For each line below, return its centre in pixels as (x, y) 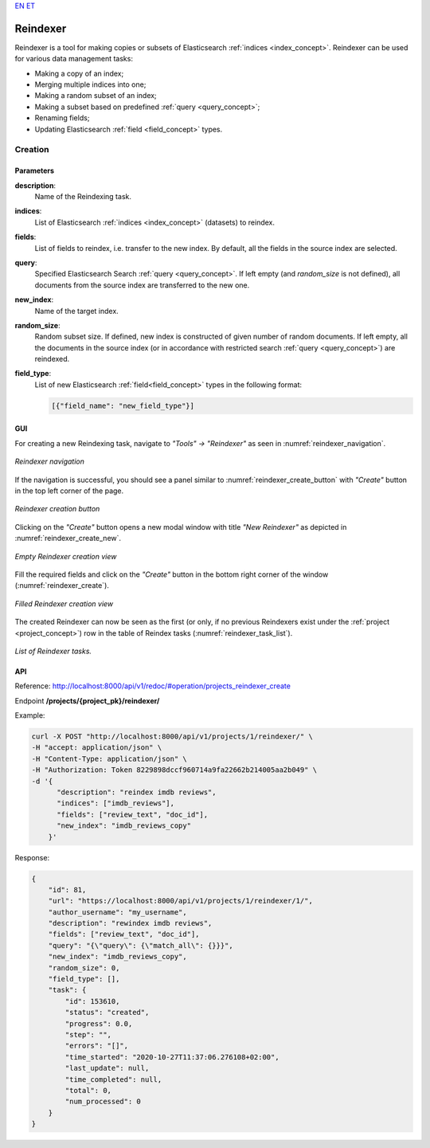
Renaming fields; (62, 118)
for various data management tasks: (74, 59)
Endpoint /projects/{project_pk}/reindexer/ (87, 700)
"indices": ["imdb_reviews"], (116, 803)
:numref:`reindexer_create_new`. (68, 539)
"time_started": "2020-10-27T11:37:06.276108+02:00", (172, 1057)
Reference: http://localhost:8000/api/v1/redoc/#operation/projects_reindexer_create (152, 686)
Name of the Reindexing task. (83, 196)
